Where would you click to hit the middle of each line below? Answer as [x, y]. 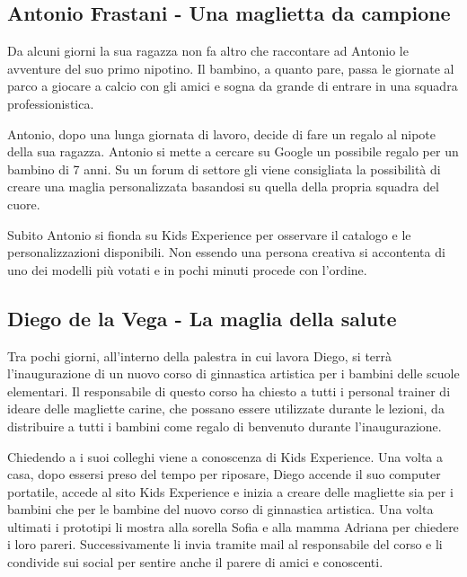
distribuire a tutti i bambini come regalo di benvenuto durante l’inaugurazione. [225, 426]
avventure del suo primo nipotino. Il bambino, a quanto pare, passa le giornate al [231, 68]
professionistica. [51, 103]
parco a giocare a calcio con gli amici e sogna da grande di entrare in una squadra [233, 86]
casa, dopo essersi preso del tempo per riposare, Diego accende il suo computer [224, 474]
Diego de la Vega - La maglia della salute [202, 318]
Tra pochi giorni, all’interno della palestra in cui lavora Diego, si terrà [200, 355]
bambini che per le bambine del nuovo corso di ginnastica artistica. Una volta [220, 509]
